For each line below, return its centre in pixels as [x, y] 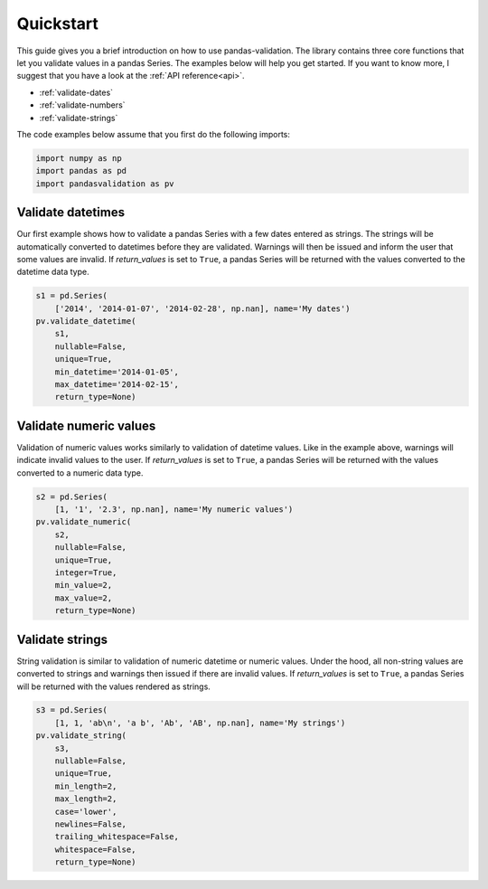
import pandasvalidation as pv [105, 184]
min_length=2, [86, 786]
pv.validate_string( [81, 736]
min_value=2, [84, 585]
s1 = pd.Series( [72, 296]
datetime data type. [53, 272]
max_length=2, [86, 799]
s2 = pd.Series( [72, 497]
